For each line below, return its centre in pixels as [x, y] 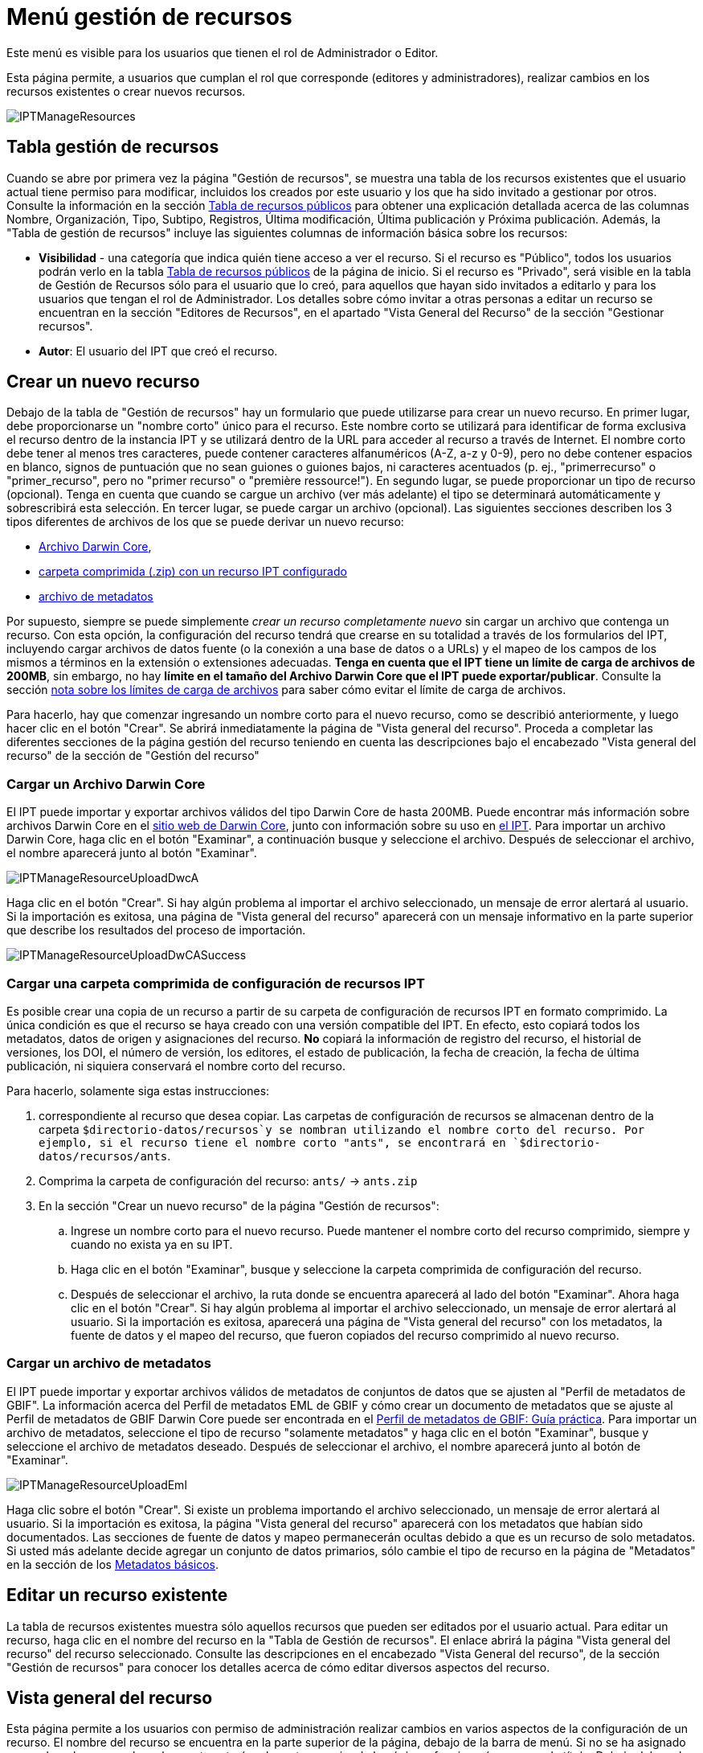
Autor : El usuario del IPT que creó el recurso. [158, 351]
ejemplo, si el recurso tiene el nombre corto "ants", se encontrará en [272, 1142]
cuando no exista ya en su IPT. [152, 1244]
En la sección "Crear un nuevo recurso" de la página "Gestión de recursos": [239, 1205]
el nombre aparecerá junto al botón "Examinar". [132, 853]
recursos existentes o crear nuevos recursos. [126, 91]
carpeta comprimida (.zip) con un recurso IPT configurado [193, 572]
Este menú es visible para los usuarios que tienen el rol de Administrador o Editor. [223, 52]
